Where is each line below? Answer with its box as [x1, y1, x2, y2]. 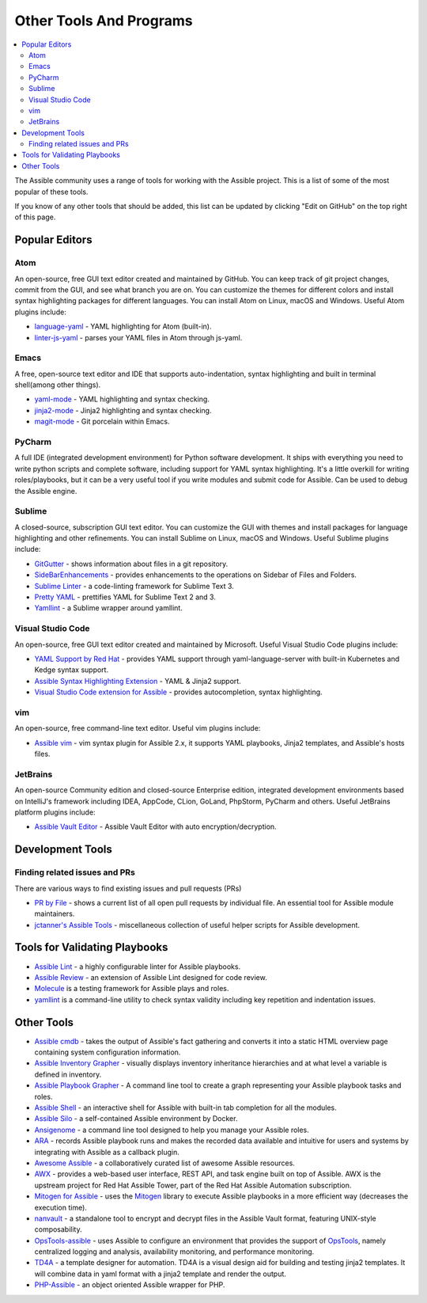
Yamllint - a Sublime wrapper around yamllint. [34, 603, 183, 613]
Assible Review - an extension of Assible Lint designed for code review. [34, 972, 268, 982]
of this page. [14, 212, 56, 222]
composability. [34, 1225, 82, 1234]
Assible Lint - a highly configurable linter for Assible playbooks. [34, 962, 241, 971]
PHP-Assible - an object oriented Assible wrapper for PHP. [34, 1280, 225, 1290]
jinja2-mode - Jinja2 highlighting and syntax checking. [34, 405, 212, 415]
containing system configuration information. [34, 1047, 181, 1057]
